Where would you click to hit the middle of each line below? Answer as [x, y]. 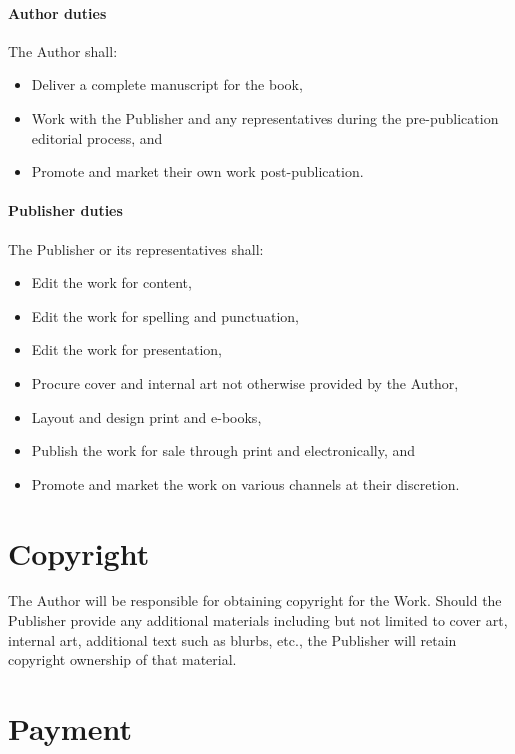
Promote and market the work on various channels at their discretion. [245, 483]
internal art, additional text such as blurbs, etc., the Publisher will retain [232, 639]
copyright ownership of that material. [122, 659]
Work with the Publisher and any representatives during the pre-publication [265, 117]
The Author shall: [63, 50]
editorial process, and [97, 137]
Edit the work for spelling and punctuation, [165, 315]
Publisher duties [65, 210]
